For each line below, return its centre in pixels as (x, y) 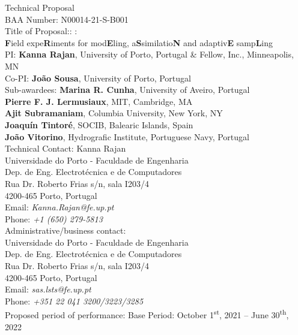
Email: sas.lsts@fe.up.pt (48, 289)
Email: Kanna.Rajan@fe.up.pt (59, 207)
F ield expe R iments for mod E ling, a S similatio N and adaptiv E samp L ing (139, 42)
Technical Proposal (40, 7)
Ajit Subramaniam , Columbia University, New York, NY (114, 113)
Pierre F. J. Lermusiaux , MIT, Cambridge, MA (99, 101)
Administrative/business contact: (65, 230)
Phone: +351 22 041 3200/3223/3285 (74, 301)
